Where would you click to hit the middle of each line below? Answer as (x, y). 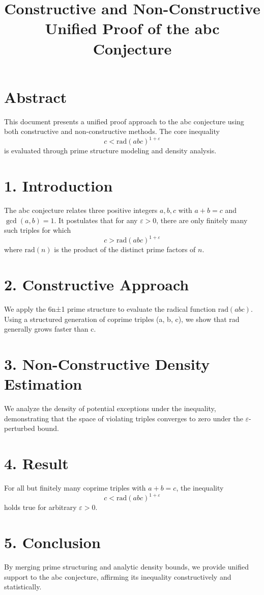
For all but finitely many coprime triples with (75, 488)
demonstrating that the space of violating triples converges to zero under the (124, 418)
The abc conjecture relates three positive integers (81, 210)
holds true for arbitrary (40, 507)
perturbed (20, 428)
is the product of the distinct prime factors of (125, 249)
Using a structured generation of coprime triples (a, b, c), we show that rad (122, 319)
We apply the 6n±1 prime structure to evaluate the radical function (110, 309)
